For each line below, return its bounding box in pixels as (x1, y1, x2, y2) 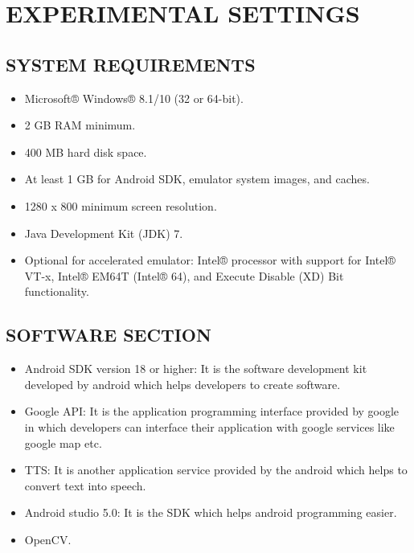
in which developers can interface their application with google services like (24, 418, 395, 435)
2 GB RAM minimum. (24, 117, 136, 133)
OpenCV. (24, 530, 72, 547)
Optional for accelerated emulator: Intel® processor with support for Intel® (24, 252, 396, 268)
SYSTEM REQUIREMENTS (6, 51, 256, 76)
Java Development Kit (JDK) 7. (24, 224, 183, 241)
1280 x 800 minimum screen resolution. (24, 197, 217, 214)
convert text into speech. (24, 477, 146, 494)
